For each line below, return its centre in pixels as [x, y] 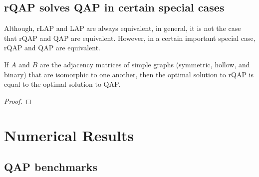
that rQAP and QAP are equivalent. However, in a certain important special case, [130, 38]
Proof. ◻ [18, 100]
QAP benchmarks [51, 167]
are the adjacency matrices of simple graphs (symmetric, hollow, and [145, 64]
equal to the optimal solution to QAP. [62, 84]
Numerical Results [69, 135]
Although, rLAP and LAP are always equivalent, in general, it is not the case [123, 28]
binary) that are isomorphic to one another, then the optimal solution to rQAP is [129, 74]
